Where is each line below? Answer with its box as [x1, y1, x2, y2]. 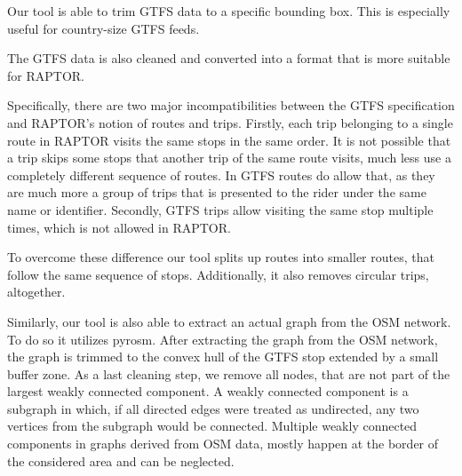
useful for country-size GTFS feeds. [7, 19, 200, 37]
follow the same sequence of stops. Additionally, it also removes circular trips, [7, 265, 429, 283]
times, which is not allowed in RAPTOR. [7, 218, 231, 236]
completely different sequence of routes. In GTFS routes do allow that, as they [7, 165, 435, 184]
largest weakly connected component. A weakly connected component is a [7, 382, 409, 401]
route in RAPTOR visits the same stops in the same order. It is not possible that [7, 131, 451, 149]
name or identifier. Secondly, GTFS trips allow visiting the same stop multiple [7, 200, 434, 218]
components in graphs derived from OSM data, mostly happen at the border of [7, 434, 439, 453]
